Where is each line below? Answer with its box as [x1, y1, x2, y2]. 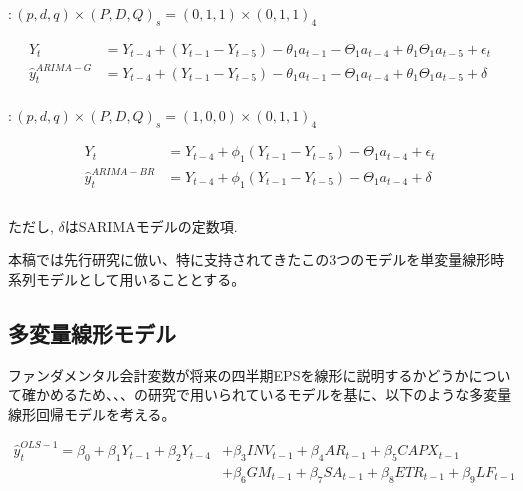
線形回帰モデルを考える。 [8, 403, 176, 424]
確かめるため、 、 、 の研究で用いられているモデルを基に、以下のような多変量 [21, 384, 512, 405]
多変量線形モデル [8, 317, 176, 348]
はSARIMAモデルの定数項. [64, 215, 238, 236]
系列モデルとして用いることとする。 [8, 268, 246, 289]
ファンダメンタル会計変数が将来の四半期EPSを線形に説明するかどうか [8, 364, 469, 385]
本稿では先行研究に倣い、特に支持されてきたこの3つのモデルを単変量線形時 [8, 249, 505, 270]
